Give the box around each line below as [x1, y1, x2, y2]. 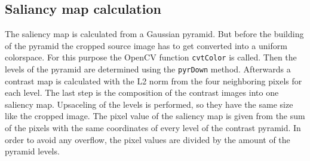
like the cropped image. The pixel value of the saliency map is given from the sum [5, 110, 305, 122]
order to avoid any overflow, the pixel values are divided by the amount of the [5, 133, 290, 145]
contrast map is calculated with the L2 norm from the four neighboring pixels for [5, 74, 302, 87]
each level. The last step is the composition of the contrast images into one [5, 86, 279, 99]
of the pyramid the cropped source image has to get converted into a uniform [5, 39, 287, 51]
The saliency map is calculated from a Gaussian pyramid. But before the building [5, 28, 304, 40]
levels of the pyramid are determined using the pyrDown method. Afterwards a [5, 63, 291, 75]
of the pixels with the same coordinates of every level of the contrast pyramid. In [5, 121, 301, 134]
